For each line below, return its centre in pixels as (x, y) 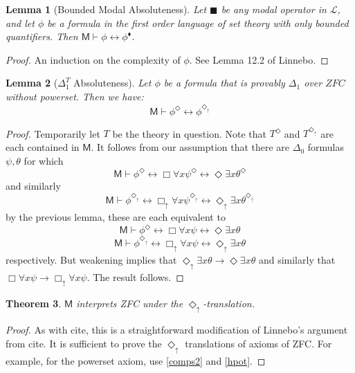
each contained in (43, 147)
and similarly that (297, 259)
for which (44, 160)
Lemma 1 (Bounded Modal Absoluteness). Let (106, 9)
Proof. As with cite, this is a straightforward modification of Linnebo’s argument (177, 330)
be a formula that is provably (224, 83)
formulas (326, 147)
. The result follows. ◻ (135, 276)
